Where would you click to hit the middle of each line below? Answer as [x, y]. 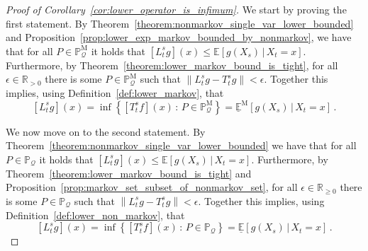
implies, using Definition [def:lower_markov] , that [115, 92]
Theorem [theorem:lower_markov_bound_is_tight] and [129, 173]
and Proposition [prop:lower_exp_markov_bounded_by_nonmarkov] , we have [179, 37]
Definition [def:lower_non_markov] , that [95, 215]
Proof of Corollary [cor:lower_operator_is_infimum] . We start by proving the [176, 9]
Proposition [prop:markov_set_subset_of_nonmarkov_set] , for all [152, 187]
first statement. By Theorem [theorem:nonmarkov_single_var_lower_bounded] [180, 23]
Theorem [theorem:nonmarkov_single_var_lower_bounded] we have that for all [181, 145]
